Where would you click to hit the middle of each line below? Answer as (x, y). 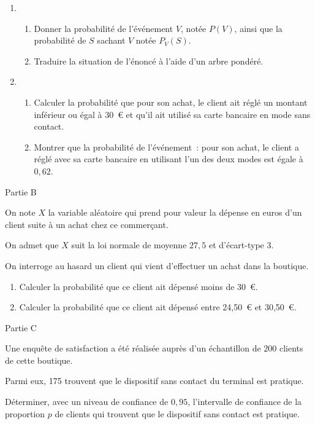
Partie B (21, 191)
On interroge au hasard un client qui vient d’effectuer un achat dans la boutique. (157, 265)
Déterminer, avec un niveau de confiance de (87, 402)
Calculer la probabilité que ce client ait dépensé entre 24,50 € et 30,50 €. (158, 307)
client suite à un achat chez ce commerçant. (87, 224)
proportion (25, 413)
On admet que (32, 245)
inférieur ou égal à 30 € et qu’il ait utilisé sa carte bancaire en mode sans (172, 114)
